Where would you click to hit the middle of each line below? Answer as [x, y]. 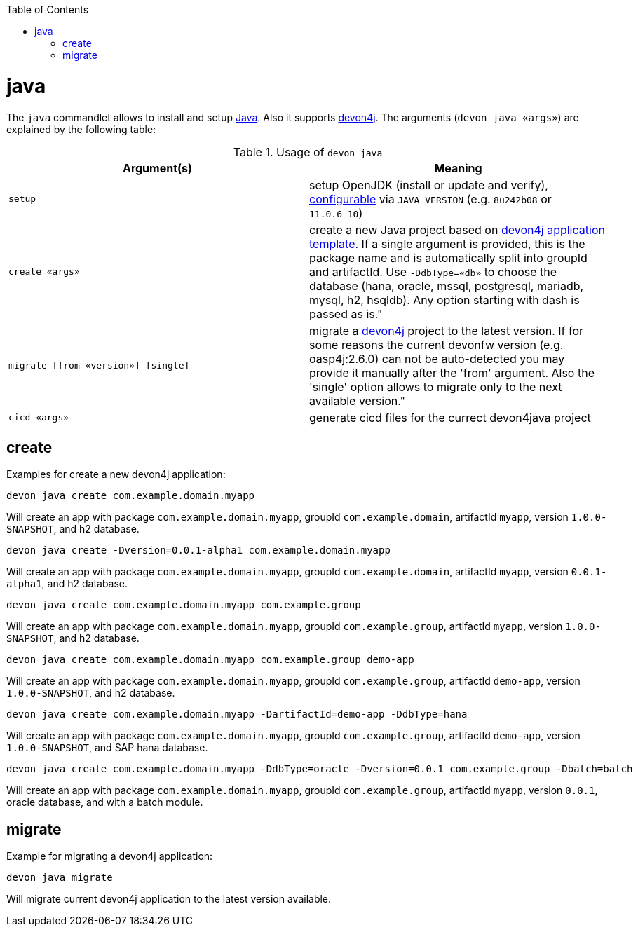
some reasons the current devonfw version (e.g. [436, 344]
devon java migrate [60, 878]
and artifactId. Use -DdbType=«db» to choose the [433, 272]
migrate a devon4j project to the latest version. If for [447, 330]
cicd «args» [39, 417]
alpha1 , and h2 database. [67, 584]
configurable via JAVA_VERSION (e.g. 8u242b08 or [430, 199]
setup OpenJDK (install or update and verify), [429, 185]
